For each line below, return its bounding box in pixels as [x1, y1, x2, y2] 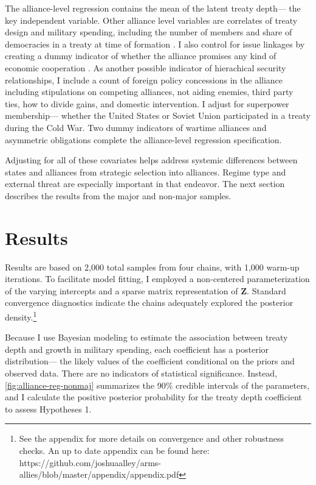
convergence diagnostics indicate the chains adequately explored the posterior [5, 296, 294, 309]
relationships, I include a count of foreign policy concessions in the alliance [5, 73, 283, 86]
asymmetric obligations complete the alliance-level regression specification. [5, 133, 282, 146]
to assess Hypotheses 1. [5, 402, 92, 415]
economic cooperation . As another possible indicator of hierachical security [5, 61, 286, 74]
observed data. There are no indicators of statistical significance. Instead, [5, 367, 277, 380]
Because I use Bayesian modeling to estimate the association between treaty [5, 331, 288, 344]
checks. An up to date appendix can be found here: [19, 444, 210, 456]
